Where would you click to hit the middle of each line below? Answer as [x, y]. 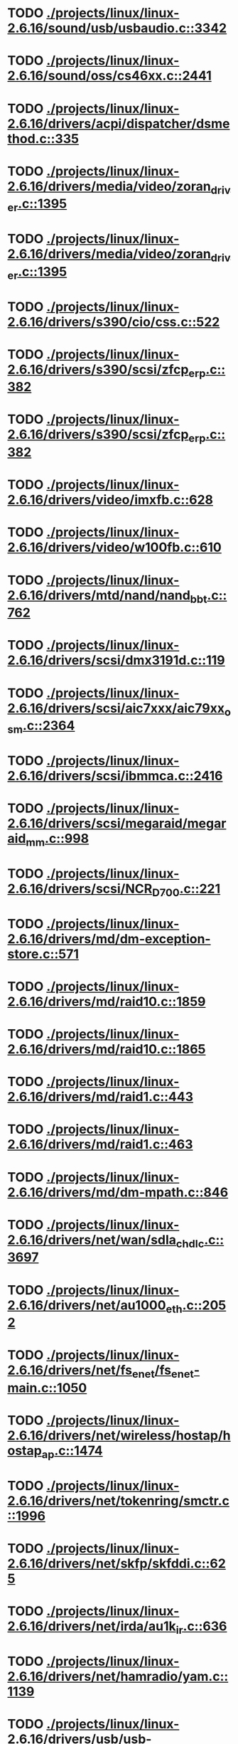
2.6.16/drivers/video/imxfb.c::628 [110, 500]
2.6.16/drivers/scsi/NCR [80, 889]
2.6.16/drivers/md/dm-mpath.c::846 [118, 1192]
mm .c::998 [58, 840]
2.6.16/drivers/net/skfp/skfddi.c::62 [117, 1564]
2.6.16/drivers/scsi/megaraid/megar [117, 824]
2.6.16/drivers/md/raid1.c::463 [100, 1145]
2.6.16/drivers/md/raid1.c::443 [101, 1097]
